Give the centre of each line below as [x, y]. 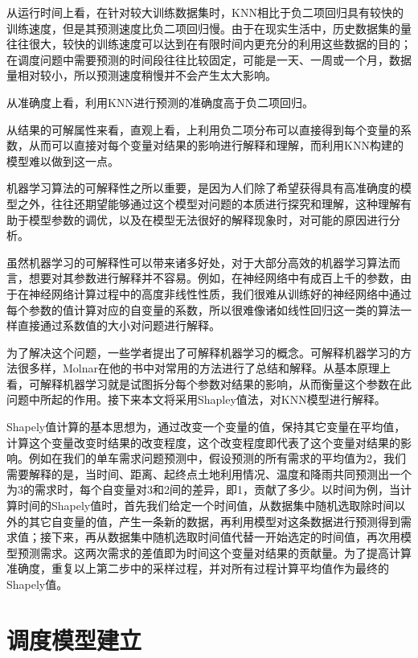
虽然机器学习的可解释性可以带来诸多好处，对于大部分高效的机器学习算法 [198, 262]
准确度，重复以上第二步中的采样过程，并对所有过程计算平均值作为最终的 [198, 568]
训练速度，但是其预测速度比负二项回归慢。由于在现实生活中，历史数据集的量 [209, 28]
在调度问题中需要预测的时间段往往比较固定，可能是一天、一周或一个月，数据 [209, 59]
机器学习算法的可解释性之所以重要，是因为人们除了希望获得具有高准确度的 [203, 188]
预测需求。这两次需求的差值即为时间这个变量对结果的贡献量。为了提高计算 [214, 552]
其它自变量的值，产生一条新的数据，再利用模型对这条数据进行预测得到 [214, 521]
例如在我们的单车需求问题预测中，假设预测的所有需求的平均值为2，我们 [217, 458]
